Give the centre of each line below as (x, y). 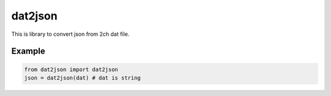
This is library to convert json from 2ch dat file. (70, 34)
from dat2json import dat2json (71, 69)
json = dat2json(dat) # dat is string (82, 78)
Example (28, 51)
